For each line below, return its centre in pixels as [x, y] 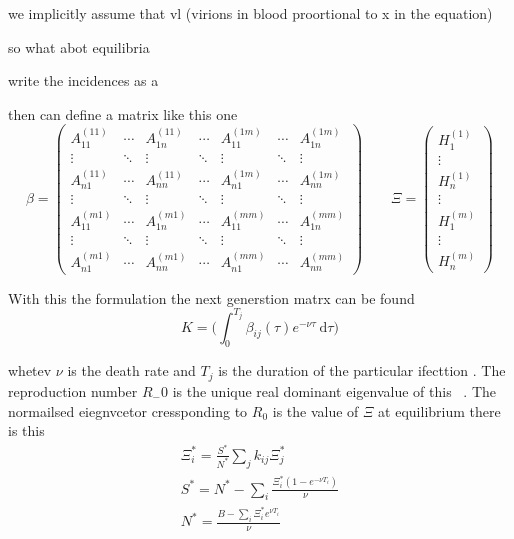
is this [26, 430]
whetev [30, 370]
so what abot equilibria [79, 46]
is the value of [315, 410]
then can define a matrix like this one [123, 113]
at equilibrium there [439, 410]
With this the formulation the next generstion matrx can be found [211, 297]
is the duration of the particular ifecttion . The [362, 370]
